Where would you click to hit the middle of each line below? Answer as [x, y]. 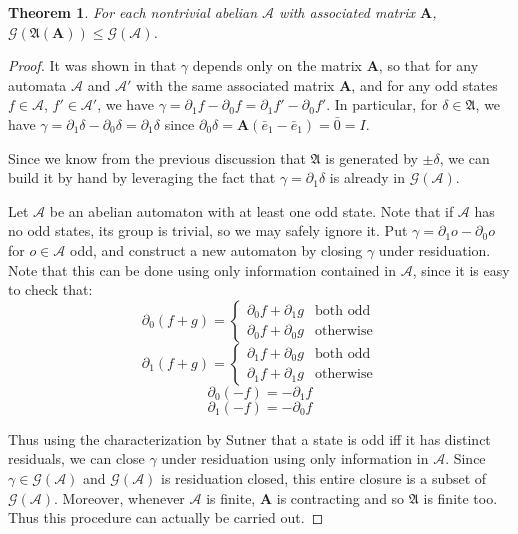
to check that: [50, 289]
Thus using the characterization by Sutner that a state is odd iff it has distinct [249, 438]
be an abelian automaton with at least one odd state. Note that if [251, 210]
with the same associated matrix [235, 84]
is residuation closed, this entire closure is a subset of [324, 477]
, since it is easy [461, 269]
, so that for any [428, 65]
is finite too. [460, 497]
